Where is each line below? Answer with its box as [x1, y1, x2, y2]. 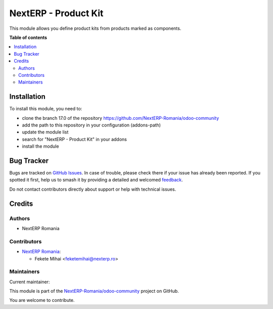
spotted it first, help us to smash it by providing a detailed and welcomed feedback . [9, 177, 183, 183]
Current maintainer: [9, 279, 50, 285]
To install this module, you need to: [9, 106, 82, 112]
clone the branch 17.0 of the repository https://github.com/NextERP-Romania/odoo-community [22, 115, 219, 121]
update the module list [22, 129, 69, 135]
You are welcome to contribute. [9, 297, 75, 303]
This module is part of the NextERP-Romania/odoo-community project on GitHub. [9, 288, 179, 294]
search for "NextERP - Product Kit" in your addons [22, 136, 127, 142]
